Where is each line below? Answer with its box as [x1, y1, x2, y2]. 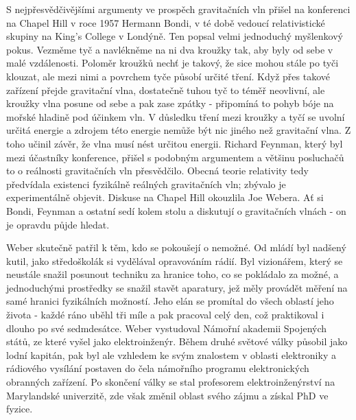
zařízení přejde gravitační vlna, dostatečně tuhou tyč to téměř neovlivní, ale [6, 82, 325, 97]
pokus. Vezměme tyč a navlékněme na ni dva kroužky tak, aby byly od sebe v [6, 42, 333, 56]
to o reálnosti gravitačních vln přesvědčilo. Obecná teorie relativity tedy [6, 163, 309, 178]
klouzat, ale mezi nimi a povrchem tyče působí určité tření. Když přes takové [6, 69, 330, 83]
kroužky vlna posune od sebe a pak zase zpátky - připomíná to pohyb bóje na [6, 96, 334, 110]
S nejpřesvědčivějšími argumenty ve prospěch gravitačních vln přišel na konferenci [6, 2, 351, 16]
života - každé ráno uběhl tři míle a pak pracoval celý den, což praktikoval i [6, 307, 324, 322]
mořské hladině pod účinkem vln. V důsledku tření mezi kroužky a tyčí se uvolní [6, 109, 345, 124]
